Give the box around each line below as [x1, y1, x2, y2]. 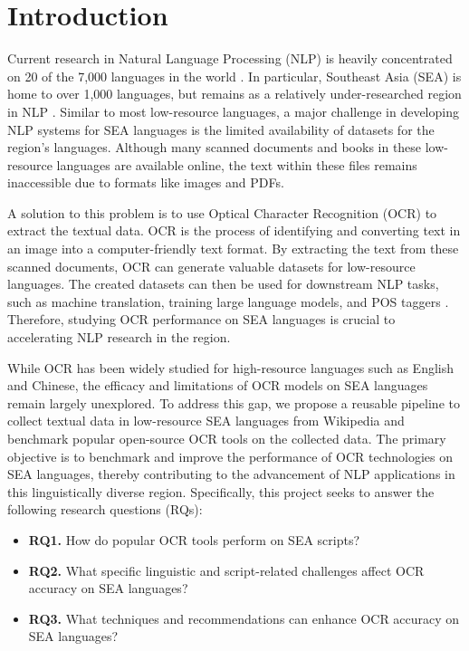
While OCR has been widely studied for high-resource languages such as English [7, 358, 454, 377]
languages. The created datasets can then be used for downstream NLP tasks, [7, 274, 439, 293]
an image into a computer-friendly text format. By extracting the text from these [7, 239, 459, 258]
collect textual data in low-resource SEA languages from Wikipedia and [7, 411, 405, 430]
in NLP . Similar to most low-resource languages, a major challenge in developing [7, 101, 459, 120]
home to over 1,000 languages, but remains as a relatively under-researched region [7, 84, 462, 103]
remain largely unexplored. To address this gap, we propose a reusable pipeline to [7, 393, 460, 412]
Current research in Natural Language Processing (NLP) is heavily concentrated [7, 49, 453, 68]
